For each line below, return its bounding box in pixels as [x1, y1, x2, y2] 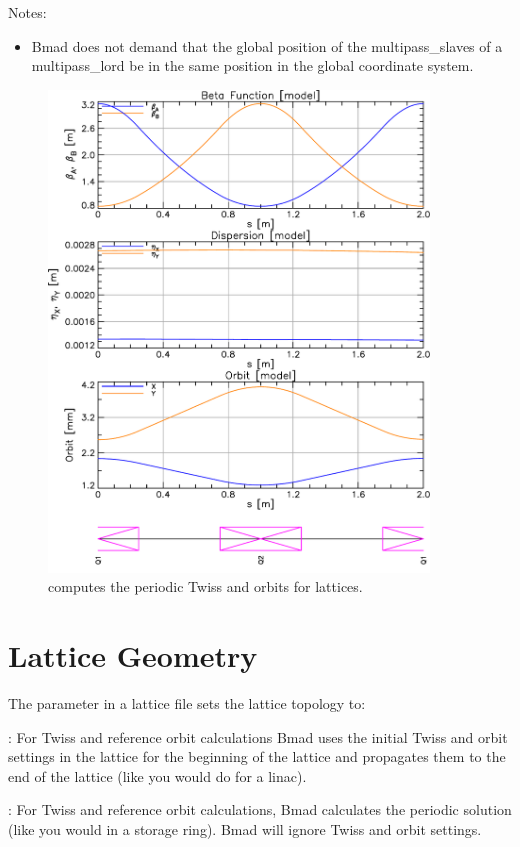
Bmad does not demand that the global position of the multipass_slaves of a [31, 35, 503, 56]
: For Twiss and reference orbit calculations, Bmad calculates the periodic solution [8, 799, 512, 820]
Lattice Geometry [8, 635, 258, 676]
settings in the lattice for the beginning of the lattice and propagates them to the [8, 746, 506, 767]
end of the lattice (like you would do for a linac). [8, 765, 307, 786]
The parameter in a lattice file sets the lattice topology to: [8, 693, 366, 714]
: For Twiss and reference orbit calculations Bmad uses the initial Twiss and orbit [8, 726, 508, 747]
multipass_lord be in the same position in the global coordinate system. [31, 55, 474, 76]
